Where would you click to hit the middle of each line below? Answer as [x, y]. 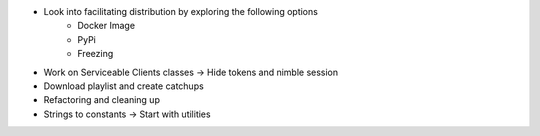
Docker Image [106, 26]
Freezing [95, 54]
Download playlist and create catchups [123, 86]
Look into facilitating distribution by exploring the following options [181, 11]
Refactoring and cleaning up [101, 100]
